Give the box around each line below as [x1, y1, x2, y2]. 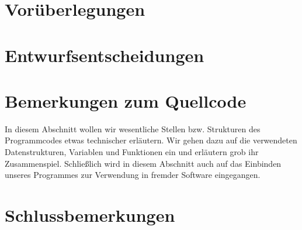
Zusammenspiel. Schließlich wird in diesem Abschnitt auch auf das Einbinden [5, 157, 282, 169]
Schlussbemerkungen [5, 203, 175, 227]
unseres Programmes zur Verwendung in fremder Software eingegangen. [5, 169, 261, 181]
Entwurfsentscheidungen [5, 43, 204, 67]
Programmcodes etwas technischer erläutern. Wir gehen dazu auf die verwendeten [5, 134, 297, 146]
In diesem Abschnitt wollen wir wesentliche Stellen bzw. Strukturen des [5, 122, 261, 135]
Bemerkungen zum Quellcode [5, 88, 247, 112]
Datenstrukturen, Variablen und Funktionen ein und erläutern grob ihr [5, 146, 259, 158]
